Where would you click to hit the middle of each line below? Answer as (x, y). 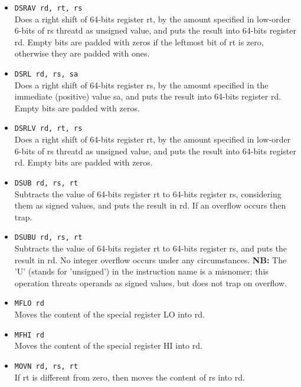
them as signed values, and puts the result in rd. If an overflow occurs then (150, 205)
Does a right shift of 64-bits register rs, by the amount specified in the (141, 85)
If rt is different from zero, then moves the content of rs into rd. (130, 377)
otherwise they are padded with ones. (82, 53)
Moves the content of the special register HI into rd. (108, 345)
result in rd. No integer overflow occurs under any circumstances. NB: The (150, 259)
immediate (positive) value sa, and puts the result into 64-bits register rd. (148, 96)
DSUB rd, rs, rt (46, 183)
